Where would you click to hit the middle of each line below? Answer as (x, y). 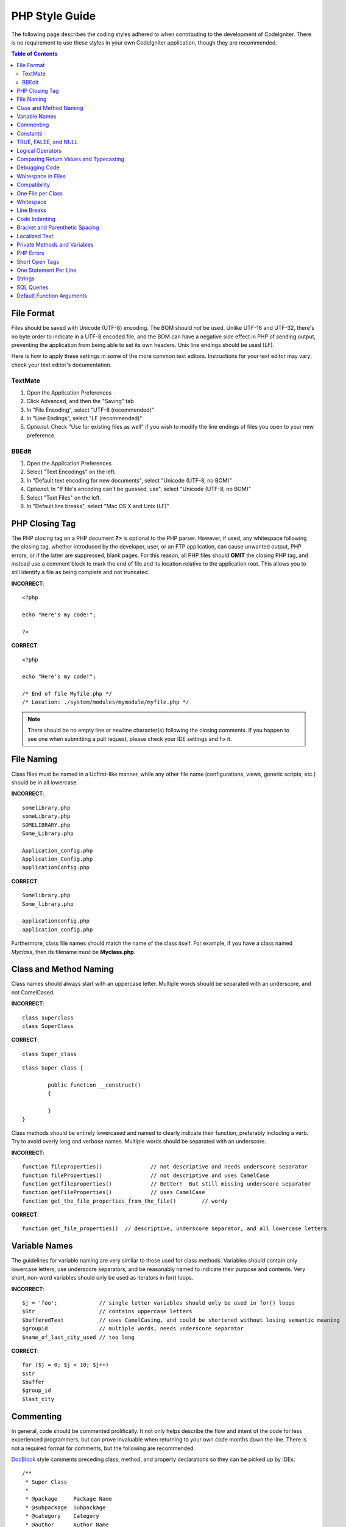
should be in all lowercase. (45, 782)
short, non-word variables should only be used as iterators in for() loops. (102, 1278)
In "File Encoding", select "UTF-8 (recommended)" (90, 410)
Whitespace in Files (41, 176)
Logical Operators (39, 150)
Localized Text (35, 236)
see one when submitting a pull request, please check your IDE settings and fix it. (130, 738)
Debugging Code (38, 167)
